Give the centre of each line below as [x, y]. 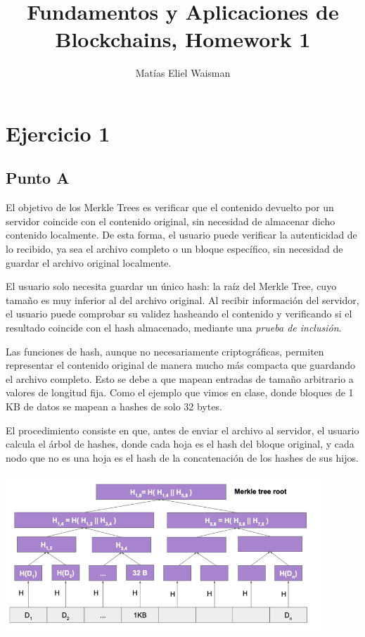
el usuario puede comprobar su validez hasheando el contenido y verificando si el [179, 314]
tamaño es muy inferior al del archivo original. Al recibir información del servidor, [182, 299]
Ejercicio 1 [58, 133]
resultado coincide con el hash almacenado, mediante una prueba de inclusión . [174, 328]
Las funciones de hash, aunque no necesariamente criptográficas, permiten [165, 351]
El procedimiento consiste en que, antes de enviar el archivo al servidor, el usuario [182, 430]
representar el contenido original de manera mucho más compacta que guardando [180, 365]
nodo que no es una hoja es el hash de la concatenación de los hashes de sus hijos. [182, 457]
